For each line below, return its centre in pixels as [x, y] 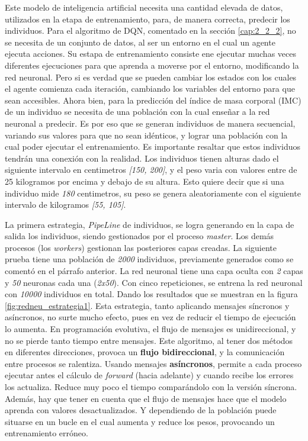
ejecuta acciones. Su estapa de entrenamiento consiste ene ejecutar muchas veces [150, 54]
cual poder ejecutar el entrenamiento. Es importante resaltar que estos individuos [153, 147]
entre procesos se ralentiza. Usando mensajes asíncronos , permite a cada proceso [153, 363]
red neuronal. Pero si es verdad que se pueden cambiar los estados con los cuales [151, 77]
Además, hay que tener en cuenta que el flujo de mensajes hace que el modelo [146, 398]
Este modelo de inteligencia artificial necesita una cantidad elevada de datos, [144, 7]
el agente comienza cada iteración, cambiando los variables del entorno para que [150, 88]
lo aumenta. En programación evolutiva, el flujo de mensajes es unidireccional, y [150, 329]
